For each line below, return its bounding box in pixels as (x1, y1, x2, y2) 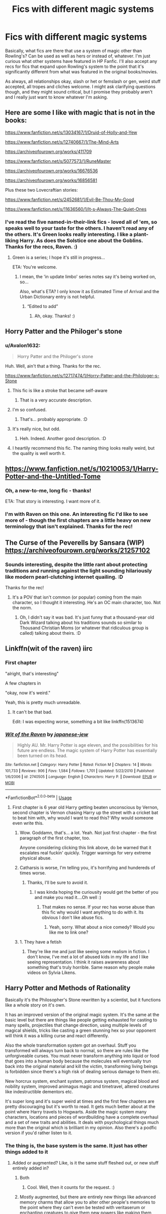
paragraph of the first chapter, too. (19, 835, 90, 841)
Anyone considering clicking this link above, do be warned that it (19, 844, 152, 850)
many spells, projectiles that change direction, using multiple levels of (5, 1022, 147, 1028)
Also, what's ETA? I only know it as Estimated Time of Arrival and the (19, 289, 160, 295)
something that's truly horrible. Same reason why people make (27, 964, 155, 970)
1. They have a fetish (19, 939, 62, 945)
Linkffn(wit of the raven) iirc (5, 645, 93, 653)
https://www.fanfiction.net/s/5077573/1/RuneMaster (5, 158, 111, 164)
